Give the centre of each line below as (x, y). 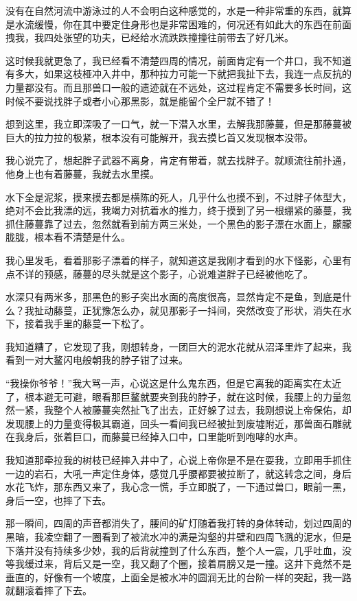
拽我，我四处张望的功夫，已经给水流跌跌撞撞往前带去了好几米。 (150, 37)
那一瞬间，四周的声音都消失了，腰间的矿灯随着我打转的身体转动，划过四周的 (178, 523)
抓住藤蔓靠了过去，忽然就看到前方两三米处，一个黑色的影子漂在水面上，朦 (174, 223)
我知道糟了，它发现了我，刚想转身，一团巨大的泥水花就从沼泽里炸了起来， (174, 346)
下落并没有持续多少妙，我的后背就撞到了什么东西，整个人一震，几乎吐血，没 (178, 550)
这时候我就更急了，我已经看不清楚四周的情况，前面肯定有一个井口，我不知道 (178, 60)
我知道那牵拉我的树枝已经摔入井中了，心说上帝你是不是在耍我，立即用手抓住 (178, 460)
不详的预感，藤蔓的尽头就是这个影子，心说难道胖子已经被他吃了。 (164, 273)
